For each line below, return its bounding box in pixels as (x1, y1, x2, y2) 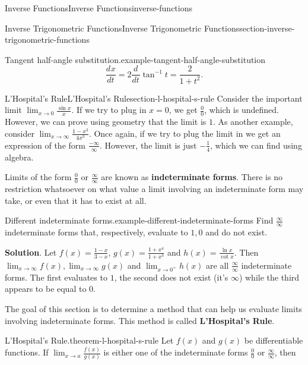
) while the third (239, 270, 300, 283)
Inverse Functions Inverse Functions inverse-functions (5, 2, 192, 14)
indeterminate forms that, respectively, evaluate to (5, 226, 188, 238)
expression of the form (5, 139, 85, 151)
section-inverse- (239, 21, 295, 34)
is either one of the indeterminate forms (103, 346, 248, 358)
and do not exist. (205, 226, 268, 238)
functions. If (5, 346, 49, 358)
